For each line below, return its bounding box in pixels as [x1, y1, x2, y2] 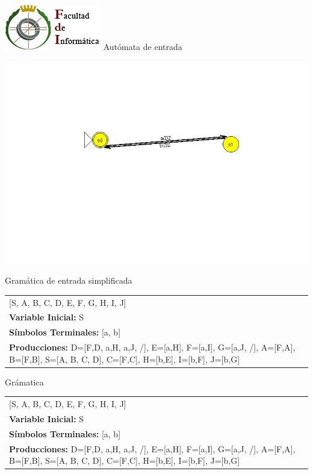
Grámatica [5, 375, 44, 388]
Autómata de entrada [103, 40, 182, 52]
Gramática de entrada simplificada [5, 274, 132, 287]
